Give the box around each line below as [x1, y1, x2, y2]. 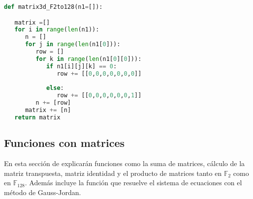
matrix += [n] [25, 107, 71, 114]
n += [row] [35, 99, 71, 107]
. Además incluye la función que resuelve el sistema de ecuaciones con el [25, 177, 242, 188]
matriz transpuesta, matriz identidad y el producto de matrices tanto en [4, 168, 222, 178]
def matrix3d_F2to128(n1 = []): [4, 3, 103, 10]
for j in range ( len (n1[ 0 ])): [25, 41, 121, 48]
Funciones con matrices [4, 135, 125, 150]
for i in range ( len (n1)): [14, 26, 99, 33]
